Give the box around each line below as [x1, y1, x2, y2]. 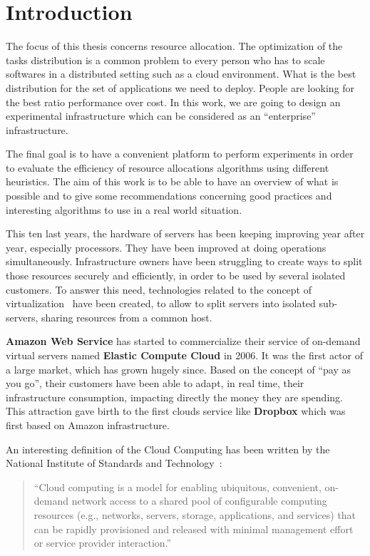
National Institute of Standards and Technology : [6, 455, 222, 470]
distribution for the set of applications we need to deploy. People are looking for [6, 80, 355, 95]
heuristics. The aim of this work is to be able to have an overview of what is [6, 174, 339, 189]
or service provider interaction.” [34, 535, 172, 550]
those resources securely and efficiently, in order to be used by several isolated [6, 268, 346, 283]
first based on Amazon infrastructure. [6, 417, 170, 432]
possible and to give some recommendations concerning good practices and [6, 188, 332, 203]
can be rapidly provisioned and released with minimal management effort [34, 521, 354, 536]
